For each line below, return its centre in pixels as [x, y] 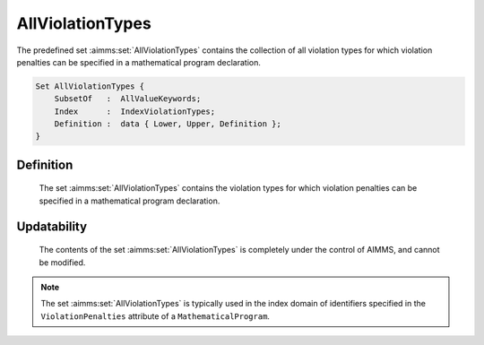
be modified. [62, 262]
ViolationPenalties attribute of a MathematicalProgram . [156, 316]
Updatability [52, 226]
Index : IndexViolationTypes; [134, 111]
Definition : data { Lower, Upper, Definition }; [168, 124]
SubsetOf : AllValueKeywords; [128, 99]
